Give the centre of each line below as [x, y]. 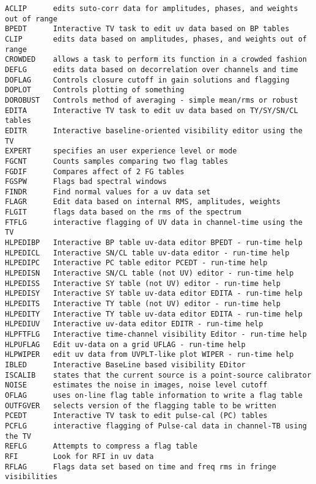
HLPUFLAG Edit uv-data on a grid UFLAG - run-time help [125, 344]
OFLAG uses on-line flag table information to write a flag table [154, 395]
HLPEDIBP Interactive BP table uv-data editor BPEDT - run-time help [154, 243]
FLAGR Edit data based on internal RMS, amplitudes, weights [143, 202]
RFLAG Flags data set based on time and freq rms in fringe [141, 467]
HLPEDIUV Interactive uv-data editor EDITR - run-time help [134, 324]
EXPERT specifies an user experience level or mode [121, 151]
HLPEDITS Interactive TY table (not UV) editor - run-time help [143, 304]
